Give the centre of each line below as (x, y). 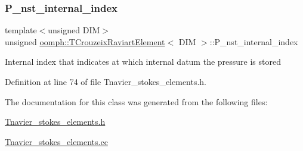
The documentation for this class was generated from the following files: (136, 101)
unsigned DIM (74, 30)
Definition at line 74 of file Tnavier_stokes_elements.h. (106, 81)
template (21, 30)
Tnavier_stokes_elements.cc (56, 141)
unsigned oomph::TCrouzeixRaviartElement (85, 41)
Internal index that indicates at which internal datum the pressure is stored (143, 62)
